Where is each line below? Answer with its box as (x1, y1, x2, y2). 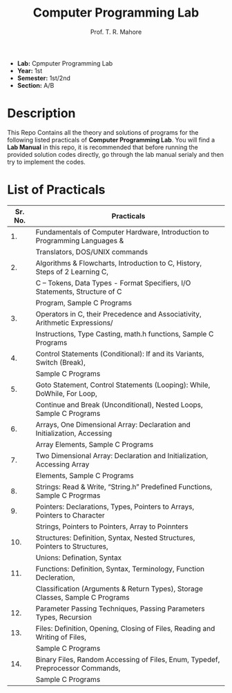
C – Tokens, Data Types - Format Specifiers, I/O (35, 278, 191, 287)
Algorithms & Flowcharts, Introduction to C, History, (35, 258, 202, 267)
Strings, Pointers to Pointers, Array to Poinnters (35, 522, 188, 531)
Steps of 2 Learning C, (35, 267, 109, 276)
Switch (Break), (35, 357, 86, 367)
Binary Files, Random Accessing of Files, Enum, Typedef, (35, 654, 220, 664)
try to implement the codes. (7, 158, 86, 166)
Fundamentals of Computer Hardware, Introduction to (35, 227, 209, 236)
